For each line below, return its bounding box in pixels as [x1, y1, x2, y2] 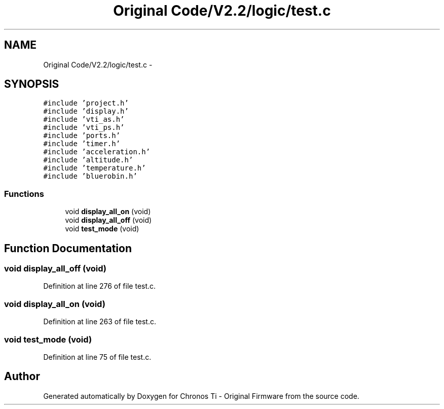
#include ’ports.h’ [43, 131, 121, 140]
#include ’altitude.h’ [43, 156, 133, 164]
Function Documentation [4, 242, 132, 255]
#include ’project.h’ [43, 99, 129, 108]
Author [4, 370, 40, 383]
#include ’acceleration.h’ [43, 148, 151, 156]
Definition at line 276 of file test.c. [43, 282, 156, 291]
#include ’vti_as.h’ [43, 115, 125, 124]
